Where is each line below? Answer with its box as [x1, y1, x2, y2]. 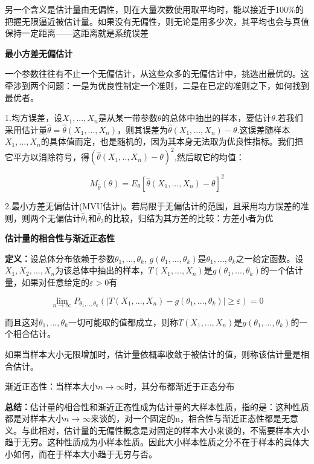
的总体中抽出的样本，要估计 [161, 111, 272, 124]
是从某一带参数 [98, 111, 158, 124]
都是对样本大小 [5, 412, 64, 425]
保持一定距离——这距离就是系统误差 [5, 27, 149, 39]
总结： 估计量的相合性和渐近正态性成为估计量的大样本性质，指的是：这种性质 [5, 400, 309, 413]
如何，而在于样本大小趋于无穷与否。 [13, 448, 157, 460]
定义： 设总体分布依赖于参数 [5, 252, 115, 264]
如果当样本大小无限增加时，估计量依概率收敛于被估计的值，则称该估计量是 [5, 347, 301, 360]
